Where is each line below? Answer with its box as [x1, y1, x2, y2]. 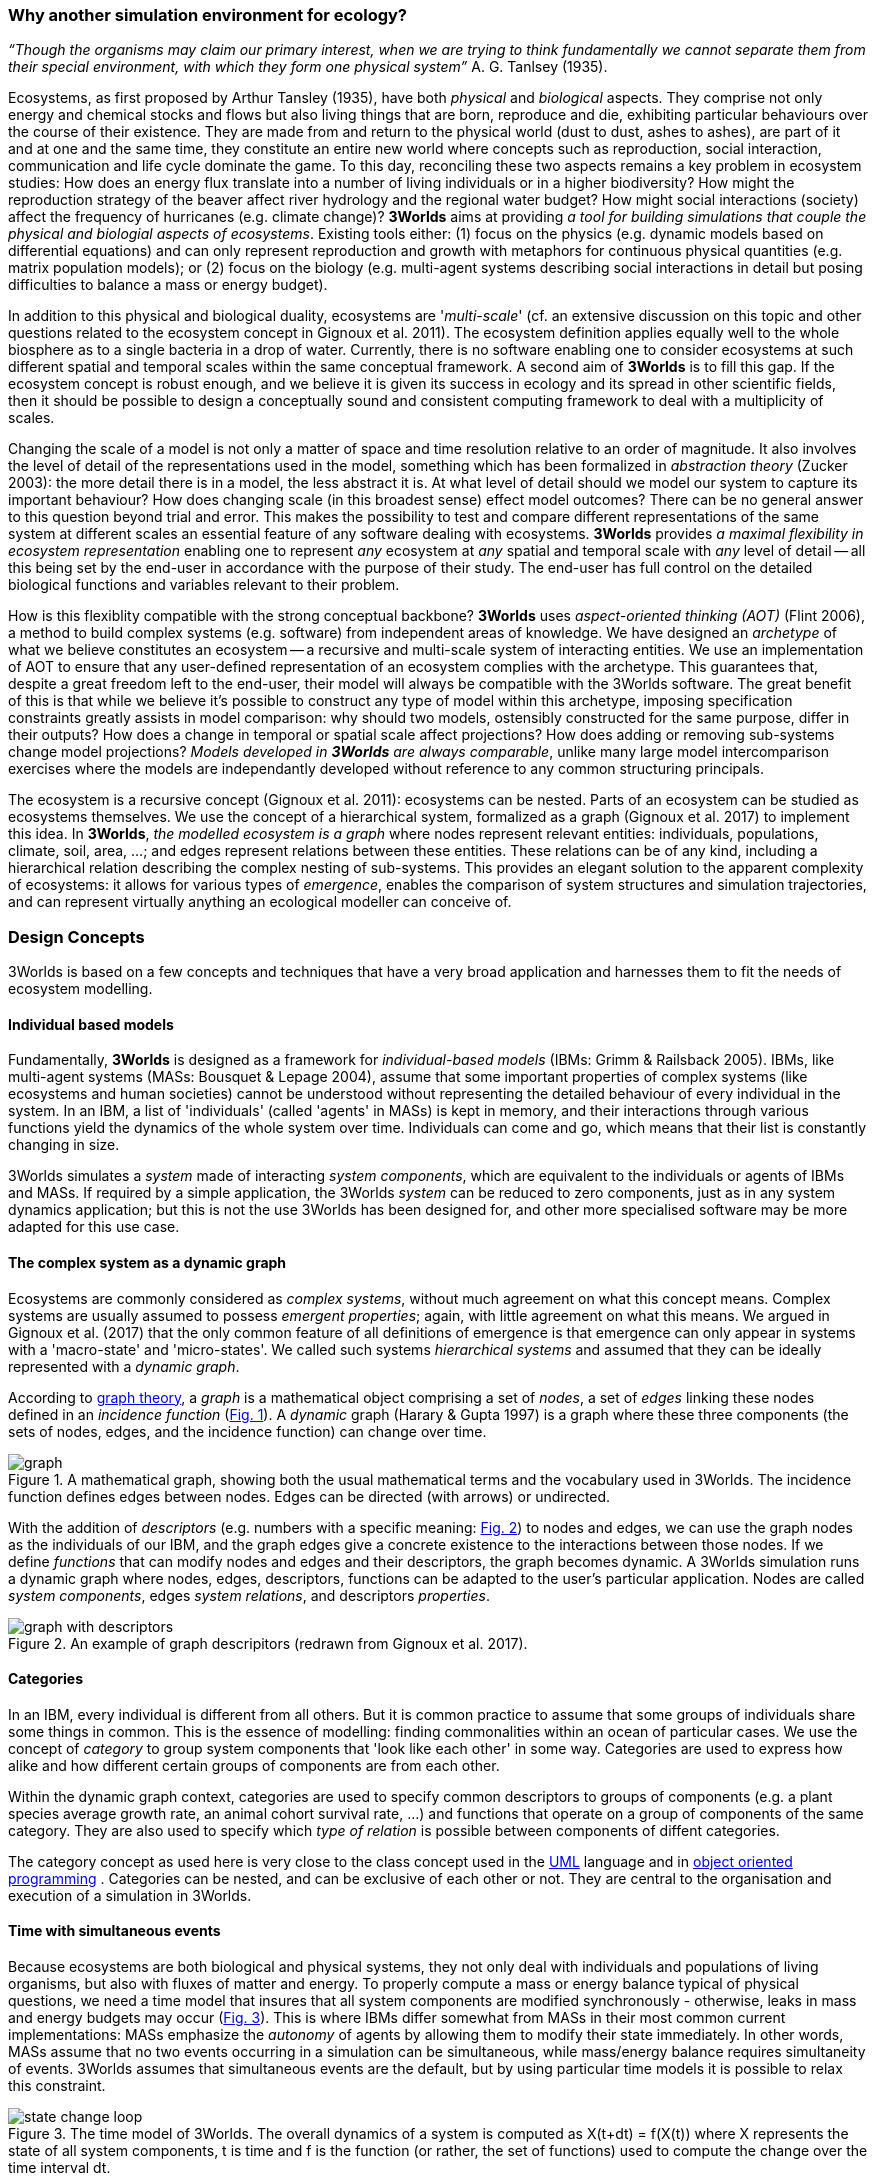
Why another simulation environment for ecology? [8, 5, 408, 25]
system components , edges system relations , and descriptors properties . [8, 1586, 490, 1604]
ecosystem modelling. [8, 980, 153, 998]
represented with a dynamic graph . [8, 1357, 240, 1375]
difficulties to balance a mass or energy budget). [8, 276, 328, 294]
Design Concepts [8, 926, 145, 947]
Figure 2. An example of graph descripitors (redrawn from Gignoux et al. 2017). [8, 1634, 528, 1652]
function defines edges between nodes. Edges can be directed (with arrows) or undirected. [8, 1487, 611, 1505]
